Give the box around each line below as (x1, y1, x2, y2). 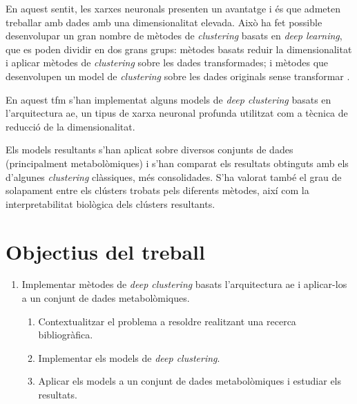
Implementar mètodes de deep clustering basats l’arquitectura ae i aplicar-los (21, 277, 347, 291)
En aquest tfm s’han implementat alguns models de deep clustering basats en (6, 92, 331, 106)
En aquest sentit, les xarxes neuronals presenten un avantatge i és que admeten (6, 1, 340, 15)
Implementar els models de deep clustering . (38, 350, 220, 365)
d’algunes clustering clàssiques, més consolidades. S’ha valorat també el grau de (6, 169, 342, 184)
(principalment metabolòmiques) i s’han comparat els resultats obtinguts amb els (6, 155, 349, 170)
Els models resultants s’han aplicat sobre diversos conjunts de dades (6, 142, 293, 157)
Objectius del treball (6, 237, 205, 265)
